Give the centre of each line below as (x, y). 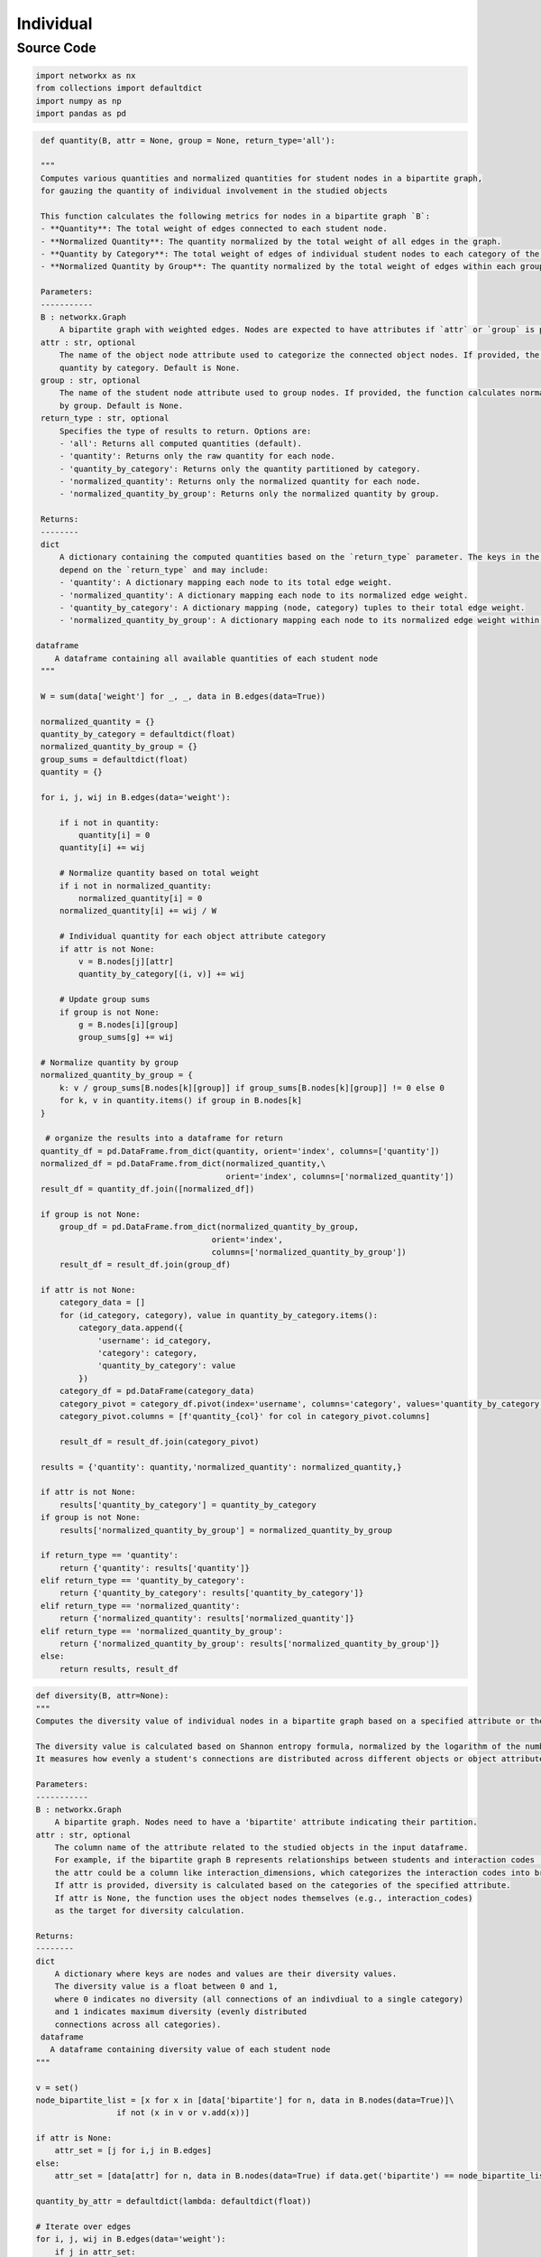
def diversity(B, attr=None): (102, 1696)
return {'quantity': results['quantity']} (154, 1568)
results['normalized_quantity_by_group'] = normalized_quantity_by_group (225, 1530)
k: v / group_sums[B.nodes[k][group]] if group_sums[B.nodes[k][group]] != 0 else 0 (252, 1087)
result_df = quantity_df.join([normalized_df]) (148, 1189)
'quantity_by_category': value (167, 1366)
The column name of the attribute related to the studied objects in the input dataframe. (261, 1848)
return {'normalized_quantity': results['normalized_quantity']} (207, 1619)
